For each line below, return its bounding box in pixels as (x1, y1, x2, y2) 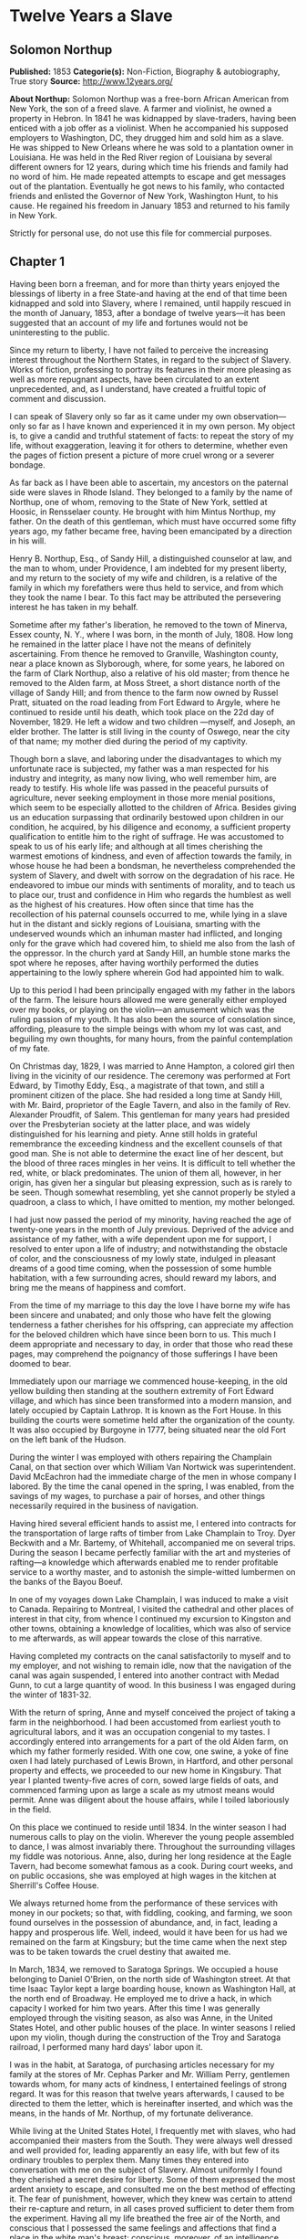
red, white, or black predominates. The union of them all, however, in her (9, 1167, 282, 1178)
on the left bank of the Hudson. (9, 1433, 127, 1444)
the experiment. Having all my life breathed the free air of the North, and (9, 2213, 280, 2223)
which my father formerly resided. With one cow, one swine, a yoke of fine (9, 1746, 289, 1757)
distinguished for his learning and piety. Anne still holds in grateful (9, 1128, 258, 1139)
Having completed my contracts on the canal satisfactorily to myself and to (9, 1650, 291, 1661)
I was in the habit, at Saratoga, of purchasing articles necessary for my (9, 2059, 275, 2070)
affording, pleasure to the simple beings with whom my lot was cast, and (9, 1023, 281, 1034)
